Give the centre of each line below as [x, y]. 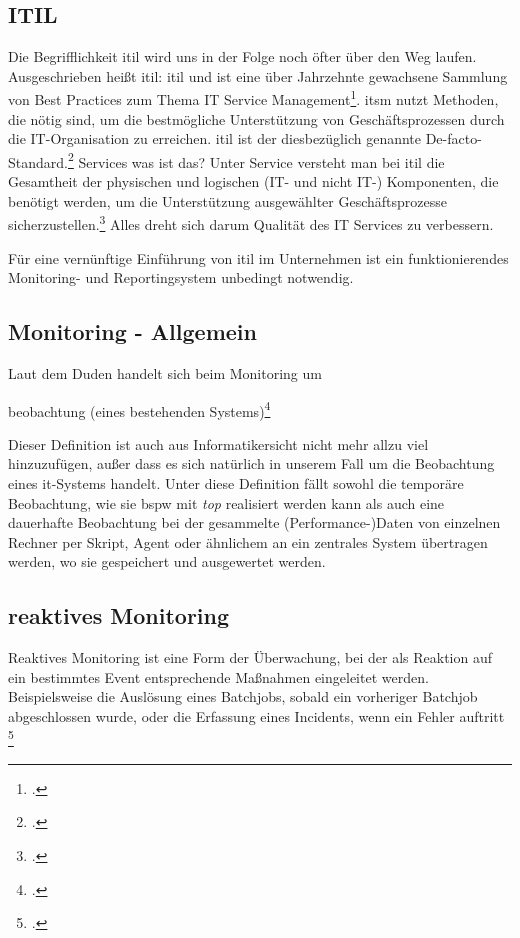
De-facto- [453, 138]
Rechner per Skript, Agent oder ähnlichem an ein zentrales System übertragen [248, 541]
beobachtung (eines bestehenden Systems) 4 [139, 409]
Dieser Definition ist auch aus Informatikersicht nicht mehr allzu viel [218, 443]
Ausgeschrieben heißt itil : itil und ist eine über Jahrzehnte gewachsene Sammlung [258, 75]
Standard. [38, 161]
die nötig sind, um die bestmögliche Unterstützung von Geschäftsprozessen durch [256, 118]
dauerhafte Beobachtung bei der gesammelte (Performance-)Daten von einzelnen [254, 522]
